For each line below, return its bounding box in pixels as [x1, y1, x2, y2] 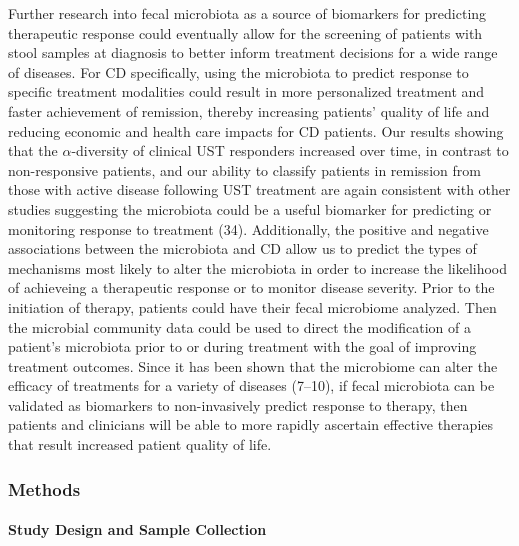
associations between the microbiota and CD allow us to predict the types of [8, 238, 477, 259]
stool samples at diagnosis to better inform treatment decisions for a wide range [8, 42, 498, 63]
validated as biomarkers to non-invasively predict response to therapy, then [8, 394, 468, 415]
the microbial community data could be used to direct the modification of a [8, 316, 471, 337]
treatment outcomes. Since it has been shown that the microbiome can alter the [8, 355, 498, 376]
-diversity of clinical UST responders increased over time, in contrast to [71, 140, 509, 161]
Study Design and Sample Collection [8, 519, 267, 540]
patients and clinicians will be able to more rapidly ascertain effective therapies [8, 414, 494, 435]
